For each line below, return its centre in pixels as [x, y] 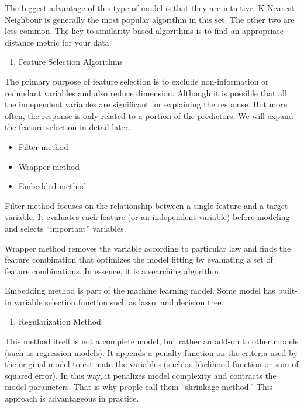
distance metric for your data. [58, 42]
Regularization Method [60, 321]
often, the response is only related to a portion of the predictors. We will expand [149, 115]
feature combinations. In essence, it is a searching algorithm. [113, 271]
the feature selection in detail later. [68, 127]
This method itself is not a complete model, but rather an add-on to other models [152, 341]
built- [288, 290]
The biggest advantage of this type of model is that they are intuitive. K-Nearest [150, 8]
